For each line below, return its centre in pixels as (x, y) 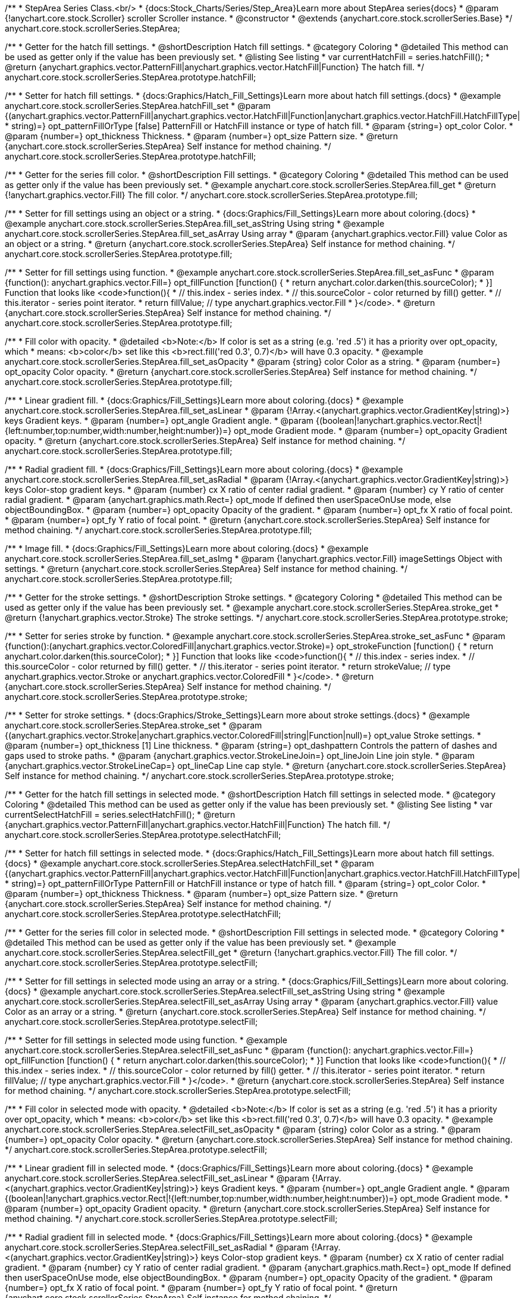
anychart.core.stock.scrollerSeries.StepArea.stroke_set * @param (134, 725)
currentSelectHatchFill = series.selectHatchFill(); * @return (120, 814)
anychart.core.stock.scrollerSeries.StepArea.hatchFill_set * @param (138, 106)
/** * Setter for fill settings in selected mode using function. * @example (146, 1040)
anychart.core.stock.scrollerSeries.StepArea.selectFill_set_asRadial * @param (157, 1247)
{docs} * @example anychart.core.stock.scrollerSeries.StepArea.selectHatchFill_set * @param (189, 863)
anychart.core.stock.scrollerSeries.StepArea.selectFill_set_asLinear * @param (157, 1178)
